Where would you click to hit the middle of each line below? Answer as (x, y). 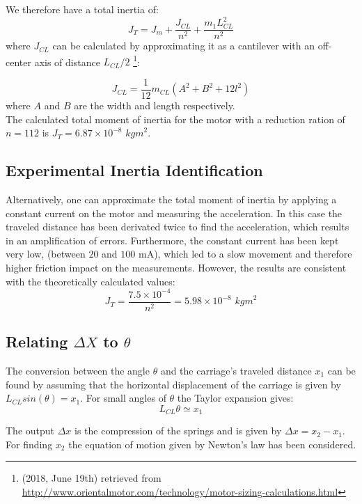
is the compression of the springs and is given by (178, 431)
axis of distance (67, 62)
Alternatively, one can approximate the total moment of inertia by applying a (171, 199)
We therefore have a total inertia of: (82, 9)
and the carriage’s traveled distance (236, 370)
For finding (29, 444)
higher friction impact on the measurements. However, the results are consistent (176, 268)
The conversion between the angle (78, 370)
